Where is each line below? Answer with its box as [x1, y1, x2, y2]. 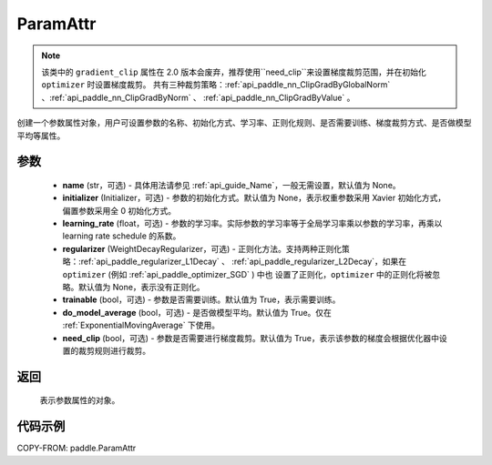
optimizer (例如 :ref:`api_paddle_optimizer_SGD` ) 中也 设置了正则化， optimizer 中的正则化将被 [62, 268, 433, 279]
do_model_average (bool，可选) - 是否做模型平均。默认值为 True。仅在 [62, 307, 333, 318]
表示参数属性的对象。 [39, 395, 120, 406]
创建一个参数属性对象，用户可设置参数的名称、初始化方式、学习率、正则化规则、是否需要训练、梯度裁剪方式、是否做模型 [16, 117, 472, 128]
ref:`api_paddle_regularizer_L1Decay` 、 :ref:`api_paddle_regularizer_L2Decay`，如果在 [80, 256, 407, 268]
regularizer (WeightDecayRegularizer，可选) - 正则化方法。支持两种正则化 [62, 243, 342, 254]
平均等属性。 [16, 130, 66, 141]
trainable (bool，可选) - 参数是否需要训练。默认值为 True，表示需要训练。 [62, 294, 341, 305]
